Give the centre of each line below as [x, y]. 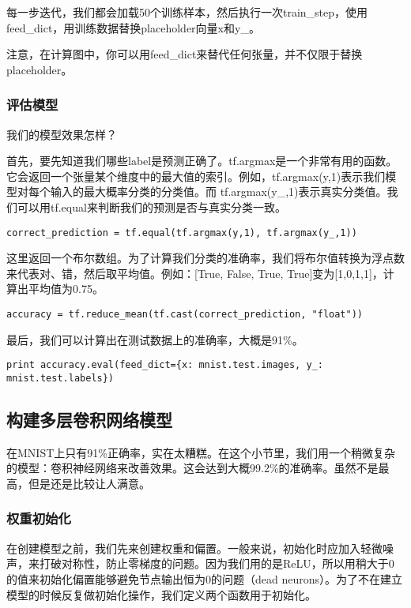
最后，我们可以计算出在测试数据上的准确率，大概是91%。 [155, 339]
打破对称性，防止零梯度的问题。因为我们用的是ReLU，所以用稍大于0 [217, 563]
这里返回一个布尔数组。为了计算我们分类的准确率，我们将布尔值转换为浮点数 [205, 258]
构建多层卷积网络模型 [89, 419]
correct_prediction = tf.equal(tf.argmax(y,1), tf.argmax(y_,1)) [182, 233]
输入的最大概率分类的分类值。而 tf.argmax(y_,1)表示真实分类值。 [219, 191]
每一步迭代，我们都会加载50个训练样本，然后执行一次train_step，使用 [187, 12]
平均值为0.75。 [66, 289]
